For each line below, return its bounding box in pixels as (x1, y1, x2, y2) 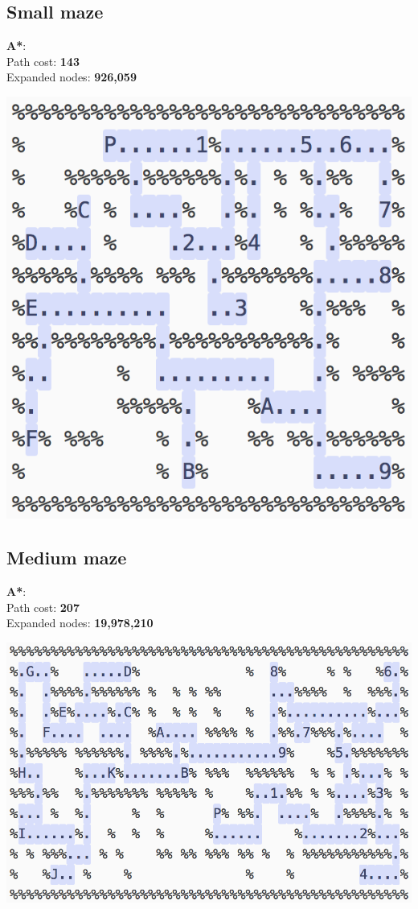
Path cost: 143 (6, 52, 80, 69)
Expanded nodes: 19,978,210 (6, 614, 154, 631)
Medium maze (6, 545, 127, 570)
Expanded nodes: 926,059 (6, 68, 137, 85)
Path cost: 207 (6, 598, 80, 615)
